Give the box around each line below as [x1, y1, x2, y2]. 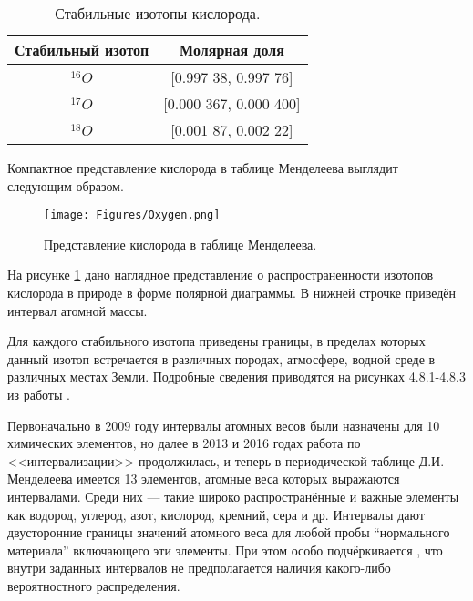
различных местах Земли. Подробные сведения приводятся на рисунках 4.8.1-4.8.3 [7, 367, 467, 386]
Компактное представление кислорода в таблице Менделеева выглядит [7, 158, 398, 177]
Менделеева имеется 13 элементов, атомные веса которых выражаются [7, 469, 400, 488]
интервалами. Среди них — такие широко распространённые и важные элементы [7, 486, 459, 505]
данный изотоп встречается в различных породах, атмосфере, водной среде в [7, 349, 436, 368]
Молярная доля [180, 39, 284, 60]
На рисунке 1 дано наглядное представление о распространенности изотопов [7, 265, 434, 284]
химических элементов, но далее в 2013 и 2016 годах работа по [7, 433, 361, 453]
